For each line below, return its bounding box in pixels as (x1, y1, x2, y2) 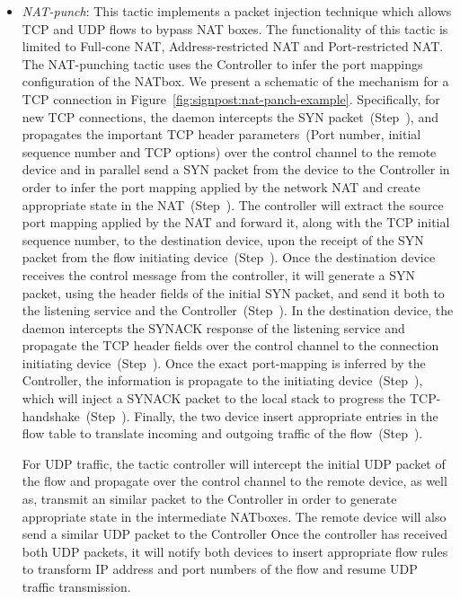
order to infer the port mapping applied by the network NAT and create (22, 177, 420, 196)
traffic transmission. (22, 577, 131, 595)
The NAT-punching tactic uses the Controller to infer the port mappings (22, 54, 423, 73)
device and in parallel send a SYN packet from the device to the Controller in (22, 160, 450, 179)
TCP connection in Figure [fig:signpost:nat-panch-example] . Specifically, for (22, 89, 440, 108)
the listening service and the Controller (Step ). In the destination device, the (22, 301, 454, 320)
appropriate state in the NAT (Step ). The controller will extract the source (22, 195, 444, 214)
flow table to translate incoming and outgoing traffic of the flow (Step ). (22, 424, 423, 443)
